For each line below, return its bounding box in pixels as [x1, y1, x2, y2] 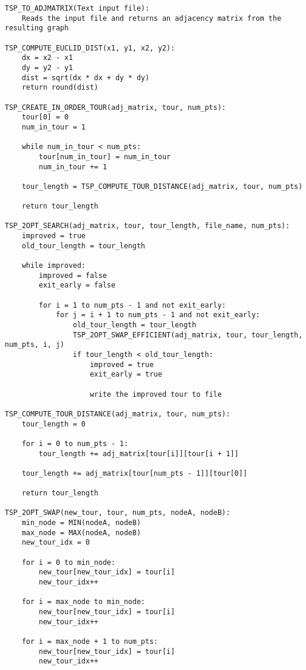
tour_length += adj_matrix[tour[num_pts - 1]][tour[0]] [21, 469, 248, 478]
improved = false [39, 271, 107, 280]
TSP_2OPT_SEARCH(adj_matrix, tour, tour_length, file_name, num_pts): [5, 222, 290, 230]
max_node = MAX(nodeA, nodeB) [21, 528, 141, 537]
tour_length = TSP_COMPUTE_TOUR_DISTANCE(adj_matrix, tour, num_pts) [21, 182, 303, 191]
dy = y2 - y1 [21, 63, 73, 72]
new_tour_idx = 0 [21, 538, 90, 547]
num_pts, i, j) [5, 340, 65, 349]
